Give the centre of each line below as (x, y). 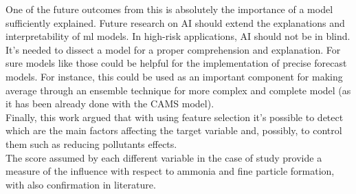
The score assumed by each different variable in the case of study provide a (164, 157)
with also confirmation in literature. (81, 184)
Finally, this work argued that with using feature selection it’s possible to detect (175, 117)
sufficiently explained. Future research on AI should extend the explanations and (175, 22)
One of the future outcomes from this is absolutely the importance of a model (169, 9)
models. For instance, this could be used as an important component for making (174, 76)
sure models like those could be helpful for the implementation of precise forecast (176, 63)
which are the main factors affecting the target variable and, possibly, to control (174, 130)
